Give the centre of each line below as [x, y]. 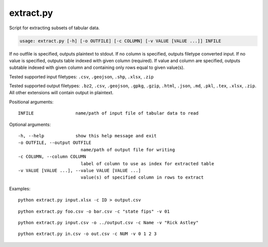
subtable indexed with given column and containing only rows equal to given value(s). [97, 67]
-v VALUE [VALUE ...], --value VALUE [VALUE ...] [80, 170]
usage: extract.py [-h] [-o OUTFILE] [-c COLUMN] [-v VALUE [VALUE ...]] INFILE [120, 41]
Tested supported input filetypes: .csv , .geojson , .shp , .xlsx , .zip [81, 76]
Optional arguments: [30, 124]
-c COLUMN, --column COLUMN [52, 157]
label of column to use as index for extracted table [147, 163]
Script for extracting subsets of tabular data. [55, 28]
